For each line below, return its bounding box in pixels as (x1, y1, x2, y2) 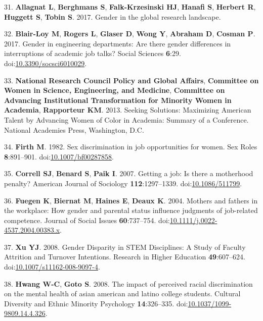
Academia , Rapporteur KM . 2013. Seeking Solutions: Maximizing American (4, 104, 251, 115)
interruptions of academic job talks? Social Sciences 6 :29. (4, 48, 181, 59)
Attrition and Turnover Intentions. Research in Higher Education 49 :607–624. (4, 251, 245, 262)
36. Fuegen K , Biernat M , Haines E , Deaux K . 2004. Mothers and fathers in (4, 195, 258, 205)
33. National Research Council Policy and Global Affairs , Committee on (4, 75, 259, 85)
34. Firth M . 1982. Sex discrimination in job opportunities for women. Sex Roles (4, 141, 257, 152)
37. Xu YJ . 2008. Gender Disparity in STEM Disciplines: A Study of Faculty (4, 241, 246, 252)
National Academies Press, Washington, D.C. (4, 124, 144, 135)
